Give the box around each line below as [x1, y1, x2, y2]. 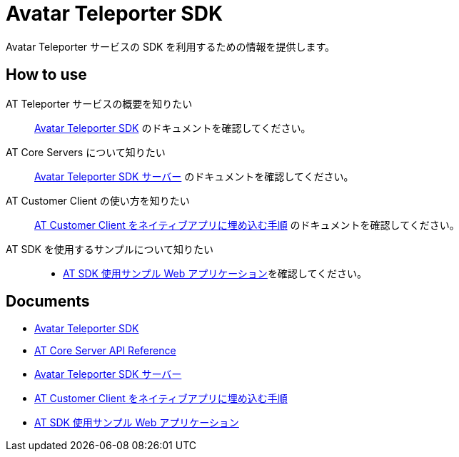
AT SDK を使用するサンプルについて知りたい [6, 242, 214, 255]
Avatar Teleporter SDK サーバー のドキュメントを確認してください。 [34, 170, 354, 183]
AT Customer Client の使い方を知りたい [6, 194, 190, 207]
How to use [6, 66, 87, 84]
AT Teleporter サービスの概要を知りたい [6, 97, 193, 110]
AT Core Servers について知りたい [6, 145, 166, 158]
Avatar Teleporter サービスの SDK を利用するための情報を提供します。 [6, 40, 335, 53]
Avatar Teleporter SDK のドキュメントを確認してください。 [34, 121, 311, 134]
